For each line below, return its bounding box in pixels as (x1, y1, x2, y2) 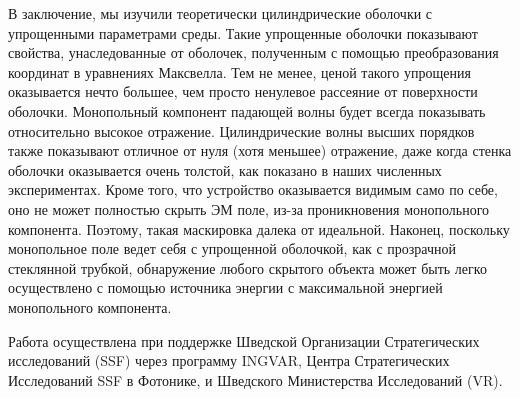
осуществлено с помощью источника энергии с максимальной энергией (8, 277, 443, 298)
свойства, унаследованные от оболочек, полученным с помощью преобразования (8, 42, 499, 63)
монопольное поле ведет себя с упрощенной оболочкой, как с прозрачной (8, 238, 456, 259)
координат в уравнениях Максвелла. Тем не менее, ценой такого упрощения (8, 61, 471, 82)
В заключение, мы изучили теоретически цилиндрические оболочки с (8, 3, 433, 23)
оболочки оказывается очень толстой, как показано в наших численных (8, 159, 442, 180)
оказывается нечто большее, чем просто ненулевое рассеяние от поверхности (8, 81, 478, 102)
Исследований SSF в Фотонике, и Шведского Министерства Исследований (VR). (8, 369, 503, 390)
